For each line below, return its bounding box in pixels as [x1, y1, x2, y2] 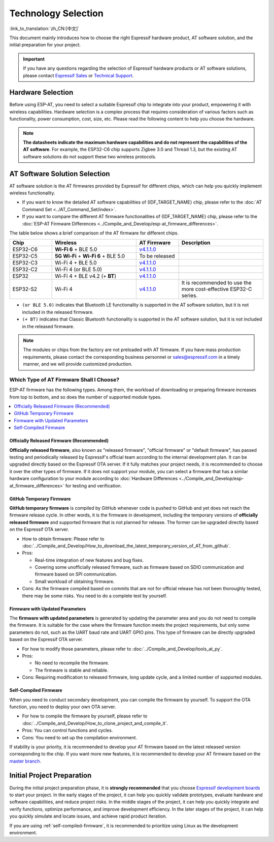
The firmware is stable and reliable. [35, 667, 109, 673]
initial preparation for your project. [9, 42, 81, 48]
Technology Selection [9, 8, 104, 19]
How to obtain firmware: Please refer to [22, 536, 105, 542]
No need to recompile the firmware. [35, 660, 109, 666]
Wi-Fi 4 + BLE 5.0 [55, 259, 97, 267]
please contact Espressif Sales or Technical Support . [23, 72, 134, 78]
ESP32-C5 [12, 252, 38, 259]
